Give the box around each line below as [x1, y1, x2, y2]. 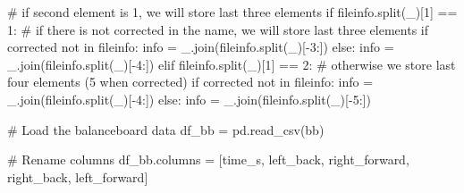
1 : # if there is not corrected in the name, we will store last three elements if [7, 20, 429, 38]
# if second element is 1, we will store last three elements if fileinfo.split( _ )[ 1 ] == [7, 3, 458, 21]
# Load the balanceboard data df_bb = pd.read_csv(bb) [7, 120, 325, 138]
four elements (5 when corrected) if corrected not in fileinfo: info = [7, 72, 374, 91]
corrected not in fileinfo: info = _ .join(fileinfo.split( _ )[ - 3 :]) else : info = [7, 38, 394, 56]
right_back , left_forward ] [7, 167, 148, 186]
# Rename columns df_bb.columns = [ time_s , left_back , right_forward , [7, 150, 409, 169]
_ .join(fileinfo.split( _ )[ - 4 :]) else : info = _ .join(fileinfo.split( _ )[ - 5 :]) [7, 89, 371, 108]
